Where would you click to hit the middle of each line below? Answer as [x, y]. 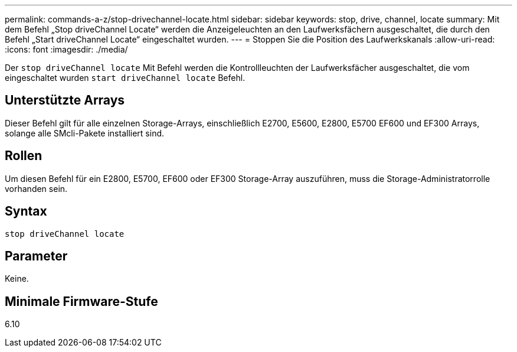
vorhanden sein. [36, 188]
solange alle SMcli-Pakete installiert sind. [85, 133]
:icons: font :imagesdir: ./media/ [66, 49]
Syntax [26, 211]
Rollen [24, 156]
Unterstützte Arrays [65, 100]
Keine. [17, 279]
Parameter [36, 256]
